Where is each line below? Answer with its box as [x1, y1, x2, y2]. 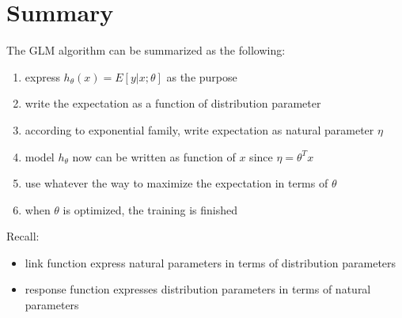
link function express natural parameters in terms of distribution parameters [25, 254, 396, 271]
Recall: [6, 228, 40, 244]
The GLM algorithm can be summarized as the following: [6, 42, 286, 59]
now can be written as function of [72, 148, 236, 165]
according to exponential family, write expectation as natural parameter [25, 121, 374, 138]
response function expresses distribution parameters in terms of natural [25, 281, 371, 297]
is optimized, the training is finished [63, 201, 238, 218]
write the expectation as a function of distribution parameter [25, 95, 321, 112]
